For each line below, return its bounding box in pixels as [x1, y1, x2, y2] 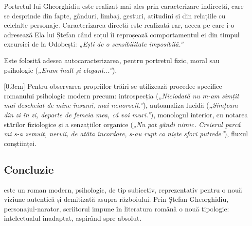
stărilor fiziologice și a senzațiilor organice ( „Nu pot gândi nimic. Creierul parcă [4, 119, 241, 129]
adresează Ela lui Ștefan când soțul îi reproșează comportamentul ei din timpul [4, 29, 240, 39]
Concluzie [4, 161, 54, 177]
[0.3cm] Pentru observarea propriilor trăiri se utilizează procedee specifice [4, 81, 222, 91]
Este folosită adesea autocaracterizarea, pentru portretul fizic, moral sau [4, 55, 219, 65]
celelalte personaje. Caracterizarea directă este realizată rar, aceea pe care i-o [4, 20, 234, 30]
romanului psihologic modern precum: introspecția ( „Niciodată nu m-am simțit [4, 90, 239, 100]
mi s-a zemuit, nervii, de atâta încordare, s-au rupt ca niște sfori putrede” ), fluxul [4, 129, 248, 139]
